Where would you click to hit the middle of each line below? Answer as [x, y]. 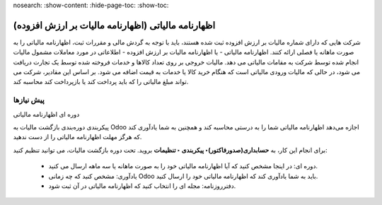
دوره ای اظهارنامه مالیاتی [46, 114]
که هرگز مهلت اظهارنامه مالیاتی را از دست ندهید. [77, 137]
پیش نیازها [29, 100]
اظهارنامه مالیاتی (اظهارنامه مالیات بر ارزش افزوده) [114, 25]
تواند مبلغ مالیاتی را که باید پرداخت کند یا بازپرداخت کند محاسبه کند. [101, 82]
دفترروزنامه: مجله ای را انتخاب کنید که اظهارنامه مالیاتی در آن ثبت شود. [142, 186]
